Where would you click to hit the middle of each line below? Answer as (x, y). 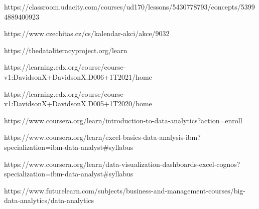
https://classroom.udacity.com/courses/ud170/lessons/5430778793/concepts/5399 (129, 7)
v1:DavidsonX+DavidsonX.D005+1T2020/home (78, 103)
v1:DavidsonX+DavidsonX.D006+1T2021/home (78, 76)
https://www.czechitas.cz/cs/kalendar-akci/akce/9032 (87, 33)
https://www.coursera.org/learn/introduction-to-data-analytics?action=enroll (123, 120)
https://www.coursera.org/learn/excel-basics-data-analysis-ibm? (102, 137)
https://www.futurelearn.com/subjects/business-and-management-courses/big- (125, 190)
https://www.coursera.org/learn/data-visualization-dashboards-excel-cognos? (122, 164)
